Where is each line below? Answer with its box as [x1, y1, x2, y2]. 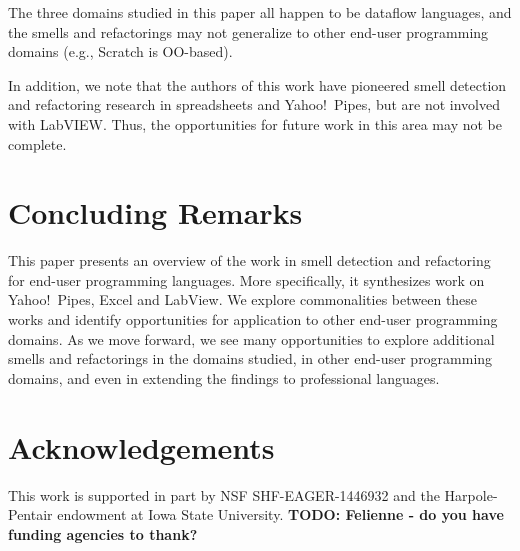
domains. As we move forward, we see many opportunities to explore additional [8, 328, 495, 349]
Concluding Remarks [8, 192, 303, 233]
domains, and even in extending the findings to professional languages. [8, 367, 440, 388]
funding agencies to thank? [8, 523, 198, 544]
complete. [8, 133, 67, 154]
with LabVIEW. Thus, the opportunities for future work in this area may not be [8, 113, 502, 134]
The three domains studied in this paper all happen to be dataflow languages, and [8, 2, 512, 22]
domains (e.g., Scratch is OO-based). [8, 41, 233, 62]
